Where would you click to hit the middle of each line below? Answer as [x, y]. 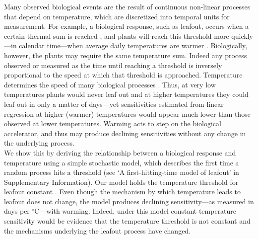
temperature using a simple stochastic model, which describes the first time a [122, 162]
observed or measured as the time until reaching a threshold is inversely [113, 65]
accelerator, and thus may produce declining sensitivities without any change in [125, 133]
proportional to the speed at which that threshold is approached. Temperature [123, 75]
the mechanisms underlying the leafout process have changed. [97, 230]
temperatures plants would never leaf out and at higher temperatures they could [126, 94]
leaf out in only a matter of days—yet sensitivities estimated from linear [114, 104]
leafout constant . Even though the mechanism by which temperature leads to [122, 192]
